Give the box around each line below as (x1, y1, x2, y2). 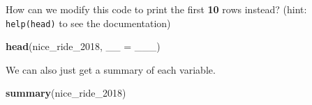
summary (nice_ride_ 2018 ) (6, 86, 126, 100)
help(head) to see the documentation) (6, 15, 171, 30)
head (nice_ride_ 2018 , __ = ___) (6, 39, 161, 54)
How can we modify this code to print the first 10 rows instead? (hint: (6, 2, 307, 16)
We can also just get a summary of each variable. (6, 62, 216, 76)
